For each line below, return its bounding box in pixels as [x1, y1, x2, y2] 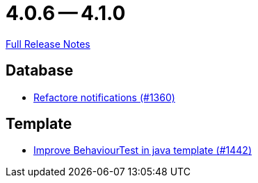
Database [6, 62, 74, 80]
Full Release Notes [6, 37, 90, 50]
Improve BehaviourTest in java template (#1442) [33, 144, 252, 157]
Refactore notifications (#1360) [33, 91, 175, 103]
